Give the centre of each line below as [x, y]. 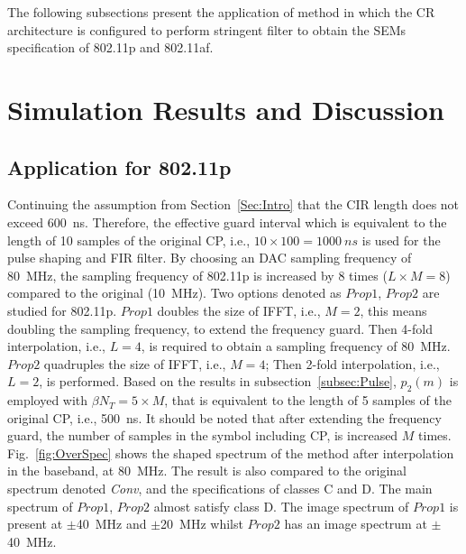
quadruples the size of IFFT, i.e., [135, 363]
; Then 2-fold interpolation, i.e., [352, 363]
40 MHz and [111, 524]
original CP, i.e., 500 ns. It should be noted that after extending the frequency [224, 417]
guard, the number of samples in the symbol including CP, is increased [203, 435]
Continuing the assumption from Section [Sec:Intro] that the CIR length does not [233, 204]
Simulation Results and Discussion [226, 109]
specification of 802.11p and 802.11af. [110, 47]
